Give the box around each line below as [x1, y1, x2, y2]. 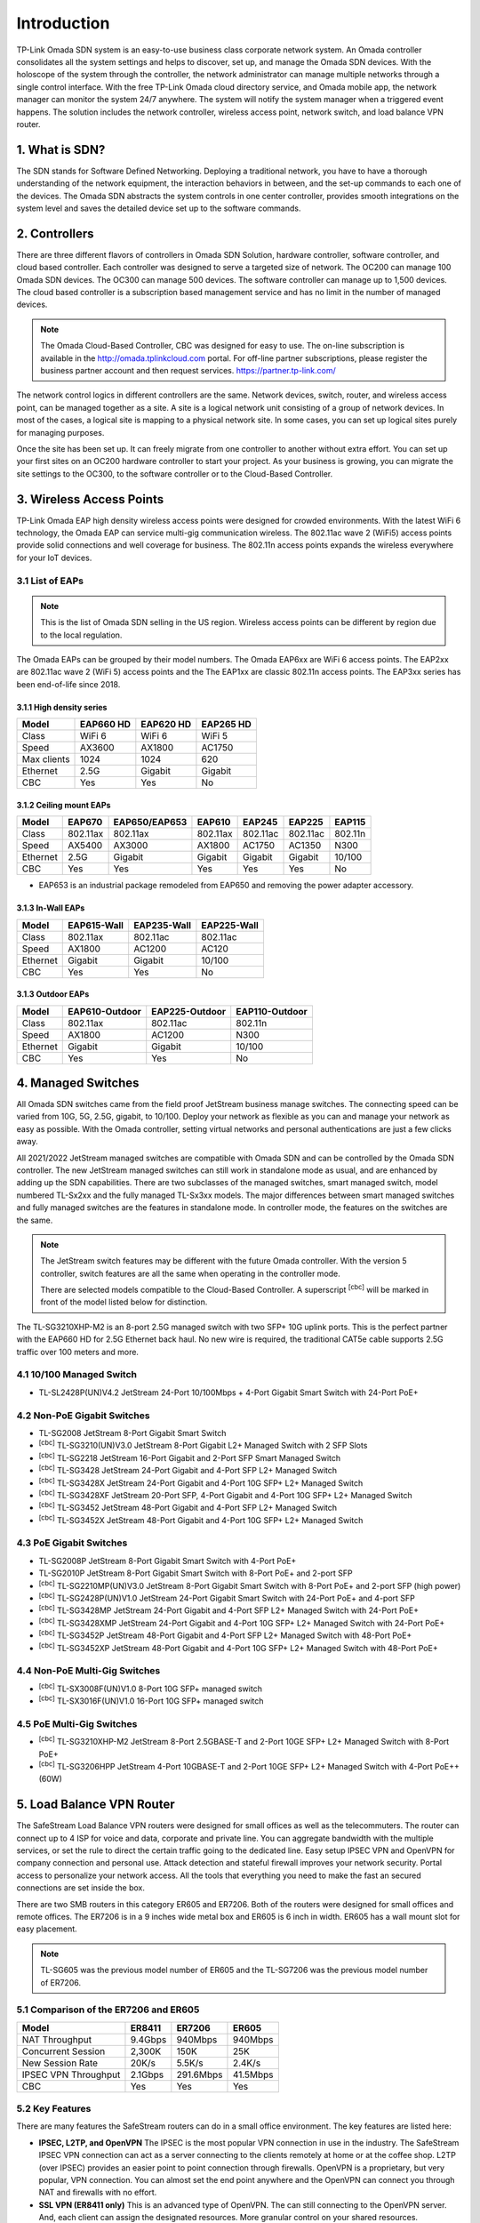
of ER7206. [40, 1977, 82, 1987]
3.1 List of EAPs [16, 574, 84, 587]
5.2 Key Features [16, 2103, 92, 2115]
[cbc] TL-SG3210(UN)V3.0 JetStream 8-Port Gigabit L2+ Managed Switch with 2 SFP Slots [38, 1439, 368, 1451]
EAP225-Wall [201, 919, 260, 931]
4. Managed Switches [16, 1075, 140, 1090]
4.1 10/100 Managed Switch [16, 1368, 138, 1381]
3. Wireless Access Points [16, 492, 164, 507]
